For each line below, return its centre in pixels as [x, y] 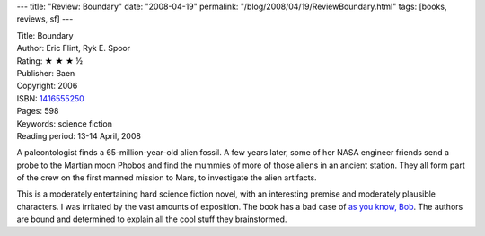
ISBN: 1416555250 [50, 98]
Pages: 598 [38, 111]
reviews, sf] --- [45, 19]
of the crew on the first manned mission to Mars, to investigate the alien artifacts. [167, 178]
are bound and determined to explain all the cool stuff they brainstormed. [152, 219]
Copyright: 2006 [47, 86]
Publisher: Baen [46, 73]
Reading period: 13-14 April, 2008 [79, 135]
